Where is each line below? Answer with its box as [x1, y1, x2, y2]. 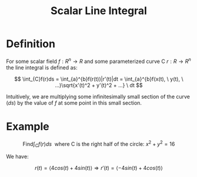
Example [6, 119, 49, 133]
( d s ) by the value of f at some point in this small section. [6, 99, 142, 106]
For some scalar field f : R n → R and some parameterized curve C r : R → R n [6, 56, 191, 65]
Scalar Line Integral [51, 4, 147, 18]
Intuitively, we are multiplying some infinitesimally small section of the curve [6, 93, 190, 100]
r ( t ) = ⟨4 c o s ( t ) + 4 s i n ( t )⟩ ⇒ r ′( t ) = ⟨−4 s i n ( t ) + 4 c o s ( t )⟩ [34, 164, 163, 171]
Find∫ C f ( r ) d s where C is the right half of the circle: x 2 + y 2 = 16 [22, 139, 175, 148]
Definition [6, 37, 56, 51]
